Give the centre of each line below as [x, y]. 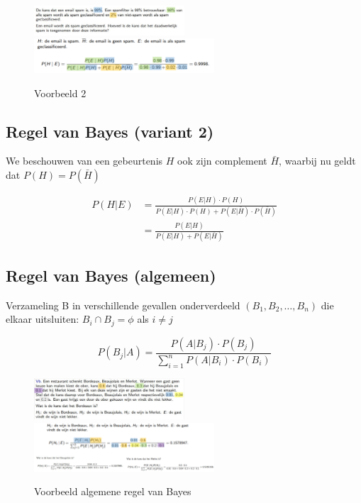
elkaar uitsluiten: [43, 319]
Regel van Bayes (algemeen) [111, 275]
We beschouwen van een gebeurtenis [84, 161]
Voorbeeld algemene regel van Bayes [113, 491]
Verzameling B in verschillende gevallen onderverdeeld [123, 305]
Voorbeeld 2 [60, 93]
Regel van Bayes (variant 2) [110, 131]
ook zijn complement [222, 161]
